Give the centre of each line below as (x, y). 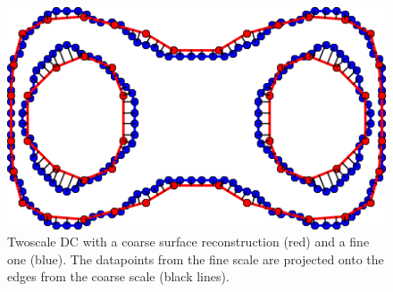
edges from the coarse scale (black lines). (118, 276)
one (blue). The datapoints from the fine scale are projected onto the (196, 259)
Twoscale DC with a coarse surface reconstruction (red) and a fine (188, 242)
